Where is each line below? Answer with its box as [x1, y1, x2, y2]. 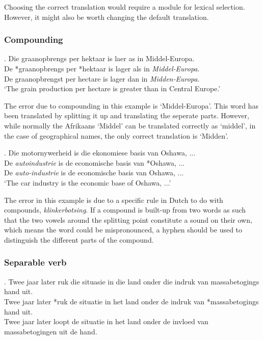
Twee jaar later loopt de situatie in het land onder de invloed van [4, 316, 208, 327]
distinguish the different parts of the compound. [4, 234, 154, 245]
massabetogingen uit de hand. [4, 326, 97, 336]
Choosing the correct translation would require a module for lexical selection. [4, 2, 245, 12]
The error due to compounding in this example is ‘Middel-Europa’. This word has [4, 100, 258, 111]
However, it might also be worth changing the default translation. [4, 11, 209, 22]
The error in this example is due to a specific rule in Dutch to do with [4, 194, 223, 205]
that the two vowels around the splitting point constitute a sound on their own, [4, 214, 252, 225]
